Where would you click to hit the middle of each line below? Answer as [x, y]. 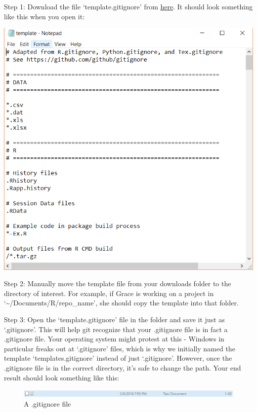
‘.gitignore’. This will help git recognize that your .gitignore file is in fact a [116, 329]
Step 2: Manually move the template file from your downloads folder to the [118, 283]
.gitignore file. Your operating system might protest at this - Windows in [114, 339]
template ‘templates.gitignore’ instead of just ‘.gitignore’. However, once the [118, 358]
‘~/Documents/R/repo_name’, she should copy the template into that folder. [121, 303]
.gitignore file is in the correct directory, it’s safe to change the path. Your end [123, 367]
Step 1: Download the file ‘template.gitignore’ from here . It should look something [128, 6]
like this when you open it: [44, 16]
